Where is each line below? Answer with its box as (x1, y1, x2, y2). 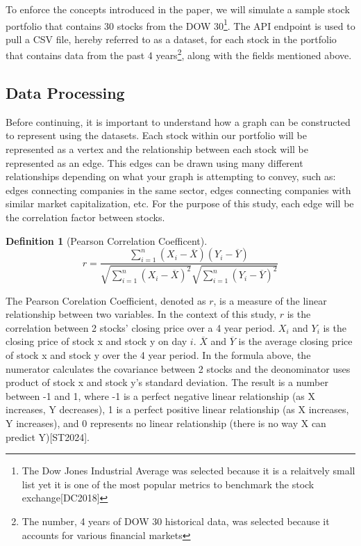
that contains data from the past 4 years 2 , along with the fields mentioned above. (6, 46, 352, 63)
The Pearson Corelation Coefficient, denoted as (6, 293, 206, 307)
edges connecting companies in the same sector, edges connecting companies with (6, 182, 351, 197)
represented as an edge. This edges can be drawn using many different (6, 155, 303, 170)
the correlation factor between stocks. (6, 210, 165, 225)
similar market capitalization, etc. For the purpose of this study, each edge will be (6, 196, 354, 211)
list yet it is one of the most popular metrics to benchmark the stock (22, 476, 314, 491)
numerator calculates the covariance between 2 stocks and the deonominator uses (6, 361, 351, 376)
